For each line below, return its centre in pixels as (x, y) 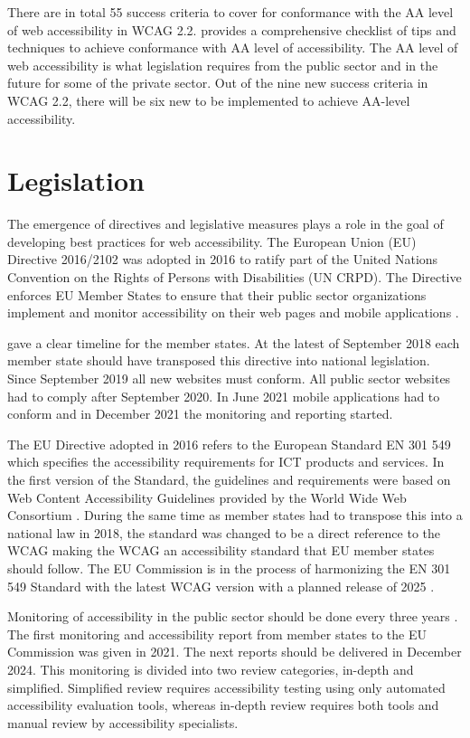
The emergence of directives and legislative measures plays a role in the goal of (226, 224)
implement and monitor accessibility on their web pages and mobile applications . (233, 312)
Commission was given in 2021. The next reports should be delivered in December (235, 652)
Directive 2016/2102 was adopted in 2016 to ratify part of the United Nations (223, 259)
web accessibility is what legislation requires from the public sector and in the (223, 65)
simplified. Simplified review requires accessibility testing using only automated (226, 687)
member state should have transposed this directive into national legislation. (219, 360)
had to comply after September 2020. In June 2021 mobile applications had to (224, 396)
